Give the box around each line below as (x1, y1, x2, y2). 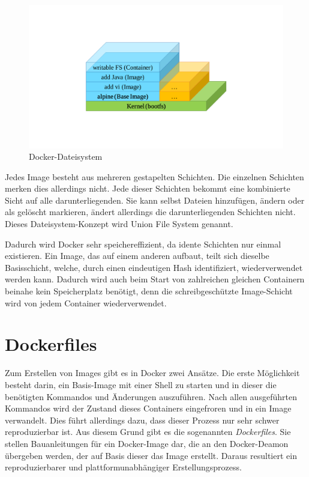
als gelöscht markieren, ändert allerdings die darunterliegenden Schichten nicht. (5, 205, 296, 218)
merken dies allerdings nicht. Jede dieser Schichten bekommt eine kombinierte (5, 182, 290, 195)
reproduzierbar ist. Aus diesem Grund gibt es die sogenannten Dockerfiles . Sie (5, 425, 291, 438)
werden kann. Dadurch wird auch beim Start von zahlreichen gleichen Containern (5, 273, 305, 285)
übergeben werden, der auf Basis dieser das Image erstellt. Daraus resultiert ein (5, 449, 297, 461)
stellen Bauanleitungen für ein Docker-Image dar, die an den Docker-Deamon (5, 437, 289, 449)
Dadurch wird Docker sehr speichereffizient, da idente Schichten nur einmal (5, 237, 281, 250)
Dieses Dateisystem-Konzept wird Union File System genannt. (5, 217, 233, 230)
